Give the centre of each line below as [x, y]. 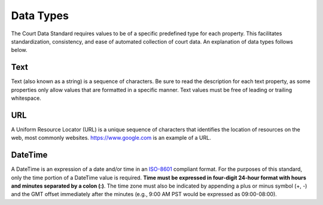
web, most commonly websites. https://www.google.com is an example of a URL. [111, 138]
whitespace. [26, 98]
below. [19, 50]
